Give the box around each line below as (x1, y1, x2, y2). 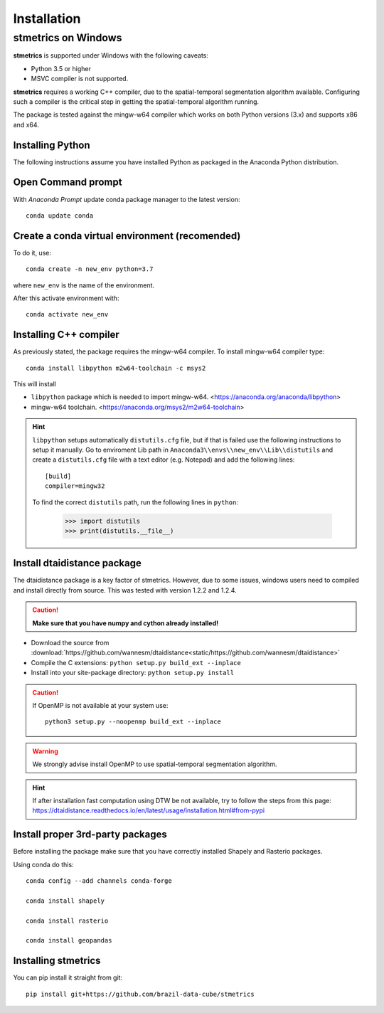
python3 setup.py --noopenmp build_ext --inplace (45, 718, 222, 726)
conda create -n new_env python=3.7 (26, 265, 154, 273)
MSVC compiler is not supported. (31, 75, 129, 83)
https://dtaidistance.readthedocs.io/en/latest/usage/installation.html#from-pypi (32, 806, 265, 815)
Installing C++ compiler (13, 329, 120, 341)
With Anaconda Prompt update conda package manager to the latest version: (13, 195, 240, 203)
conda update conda (26, 211, 94, 220)
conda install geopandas (26, 936, 112, 945)
